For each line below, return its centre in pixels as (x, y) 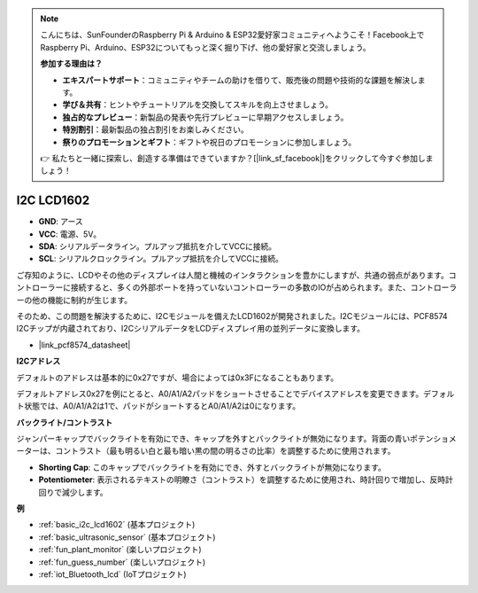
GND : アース (61, 222)
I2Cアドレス (39, 361)
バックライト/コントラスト (65, 422)
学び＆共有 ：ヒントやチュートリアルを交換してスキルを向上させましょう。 (198, 105)
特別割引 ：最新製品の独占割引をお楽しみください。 (155, 129)
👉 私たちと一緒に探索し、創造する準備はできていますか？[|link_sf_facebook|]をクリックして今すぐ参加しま (237, 158)
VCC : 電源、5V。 (70, 234)
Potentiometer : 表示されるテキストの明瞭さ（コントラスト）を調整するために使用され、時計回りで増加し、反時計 (246, 480)
